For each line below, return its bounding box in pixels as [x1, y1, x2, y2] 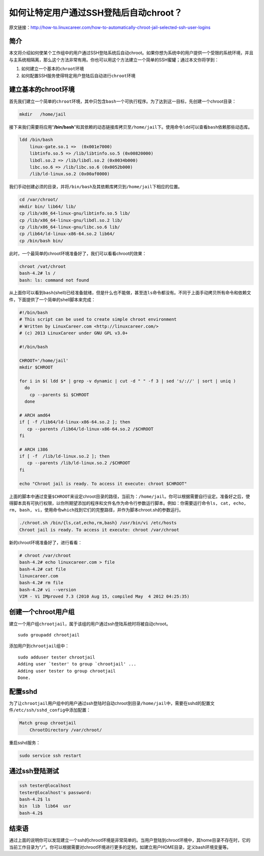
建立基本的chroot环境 [9, 86, 75, 94]
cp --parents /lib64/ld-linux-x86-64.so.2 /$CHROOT [27, 426, 154, 432]
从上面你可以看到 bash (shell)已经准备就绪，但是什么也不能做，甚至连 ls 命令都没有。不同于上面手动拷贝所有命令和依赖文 [9, 290, 251, 296]
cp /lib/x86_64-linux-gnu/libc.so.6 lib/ [19, 224, 120, 230]
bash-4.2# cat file [19, 566, 66, 572]
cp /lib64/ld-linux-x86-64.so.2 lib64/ [19, 231, 115, 237]
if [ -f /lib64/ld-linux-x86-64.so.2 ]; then [19, 419, 131, 425]
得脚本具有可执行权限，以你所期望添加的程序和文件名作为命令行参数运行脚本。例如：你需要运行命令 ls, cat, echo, [9, 500, 247, 506]
